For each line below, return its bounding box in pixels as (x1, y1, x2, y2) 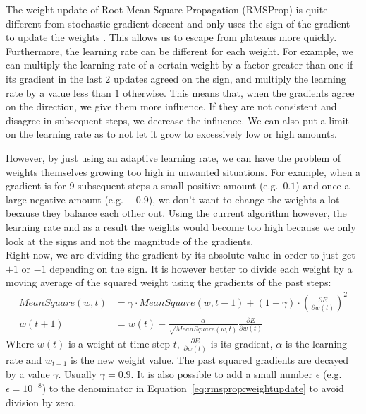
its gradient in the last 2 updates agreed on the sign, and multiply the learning (6, 71, 346, 85)
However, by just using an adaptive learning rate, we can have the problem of (6, 150, 341, 165)
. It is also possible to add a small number (130, 367, 313, 382)
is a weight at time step (68, 336, 170, 350)
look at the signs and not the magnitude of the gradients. (6, 233, 254, 248)
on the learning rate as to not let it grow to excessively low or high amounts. (6, 126, 337, 141)
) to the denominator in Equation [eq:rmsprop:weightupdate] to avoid (42, 381, 344, 396)
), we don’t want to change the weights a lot (148, 191, 340, 206)
